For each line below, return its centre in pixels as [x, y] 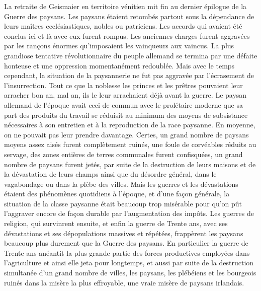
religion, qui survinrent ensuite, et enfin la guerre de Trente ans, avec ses [116, 223]
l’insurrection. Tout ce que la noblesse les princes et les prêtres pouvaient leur [123, 85]
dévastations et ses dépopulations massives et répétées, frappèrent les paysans [124, 233]
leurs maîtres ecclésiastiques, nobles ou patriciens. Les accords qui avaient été [123, 26]
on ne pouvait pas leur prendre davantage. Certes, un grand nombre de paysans [126, 134]
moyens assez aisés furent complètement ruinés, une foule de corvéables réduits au [130, 144]
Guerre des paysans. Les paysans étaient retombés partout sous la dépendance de [129, 16]
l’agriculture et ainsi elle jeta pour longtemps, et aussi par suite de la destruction [129, 263]
